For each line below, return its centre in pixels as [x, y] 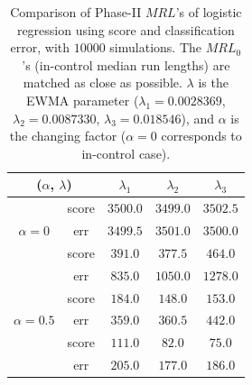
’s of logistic [209, 12]
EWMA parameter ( [83, 100]
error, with [40, 47]
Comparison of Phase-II [76, 12]
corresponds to [201, 136]
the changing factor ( [68, 136]
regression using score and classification [126, 29]
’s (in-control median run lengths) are [126, 64]
